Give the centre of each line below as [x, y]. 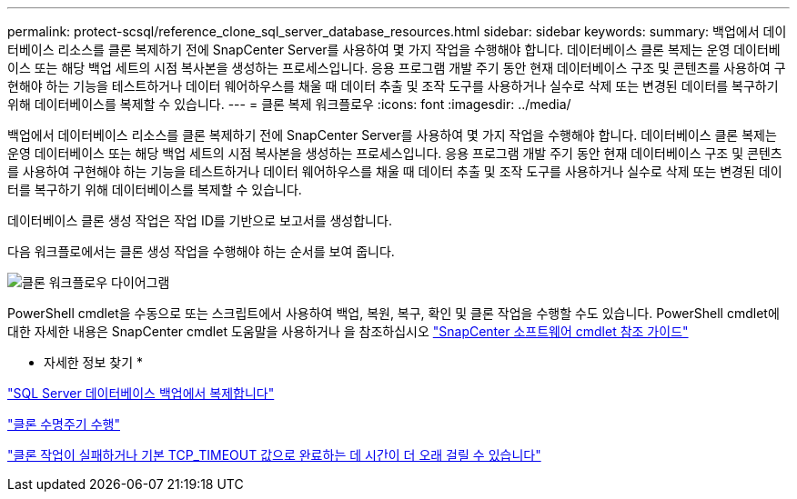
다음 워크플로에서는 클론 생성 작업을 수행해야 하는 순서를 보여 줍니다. [201, 251]
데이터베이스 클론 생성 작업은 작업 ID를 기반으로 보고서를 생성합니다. [200, 220]
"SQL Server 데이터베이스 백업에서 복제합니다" [141, 393]
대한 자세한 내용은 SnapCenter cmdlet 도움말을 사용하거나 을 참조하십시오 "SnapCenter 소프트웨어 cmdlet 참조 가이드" [348, 331]
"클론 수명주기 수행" [64, 424]
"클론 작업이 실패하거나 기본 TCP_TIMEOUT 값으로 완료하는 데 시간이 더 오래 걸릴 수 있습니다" [274, 455]
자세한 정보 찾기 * [93, 362]
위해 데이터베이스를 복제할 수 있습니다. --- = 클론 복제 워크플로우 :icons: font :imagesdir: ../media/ [289, 104]
